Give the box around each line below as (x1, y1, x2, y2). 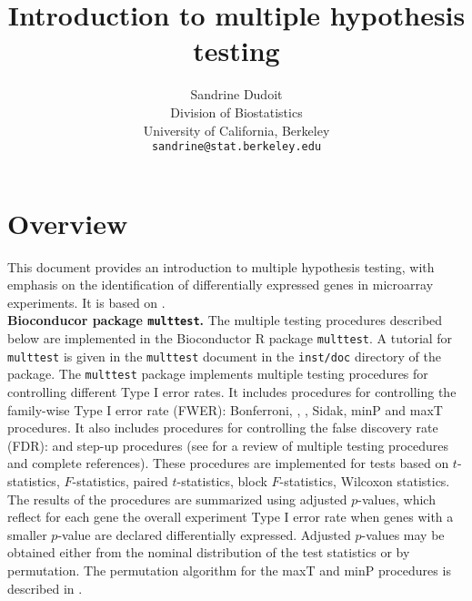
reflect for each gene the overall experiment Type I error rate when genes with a (7, 507, 454, 526)
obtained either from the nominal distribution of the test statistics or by (7, 543, 410, 562)
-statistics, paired (72, 472, 168, 491)
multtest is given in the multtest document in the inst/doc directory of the (7, 346, 441, 365)
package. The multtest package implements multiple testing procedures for (7, 364, 428, 383)
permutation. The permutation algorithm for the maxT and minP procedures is (7, 561, 451, 580)
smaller (7, 525, 47, 544)
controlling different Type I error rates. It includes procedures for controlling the (7, 382, 457, 402)
